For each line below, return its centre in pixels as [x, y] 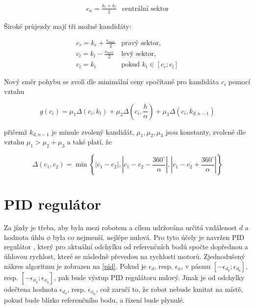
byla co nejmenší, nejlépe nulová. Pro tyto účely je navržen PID [149, 237]
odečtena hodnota [31, 289]
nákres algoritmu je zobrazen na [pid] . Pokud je [75, 266]
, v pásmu [196, 266]
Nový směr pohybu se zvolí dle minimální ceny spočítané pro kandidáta [112, 82]
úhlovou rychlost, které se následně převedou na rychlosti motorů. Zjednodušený [125, 256]
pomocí [239, 82]
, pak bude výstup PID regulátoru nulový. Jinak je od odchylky [149, 277]
